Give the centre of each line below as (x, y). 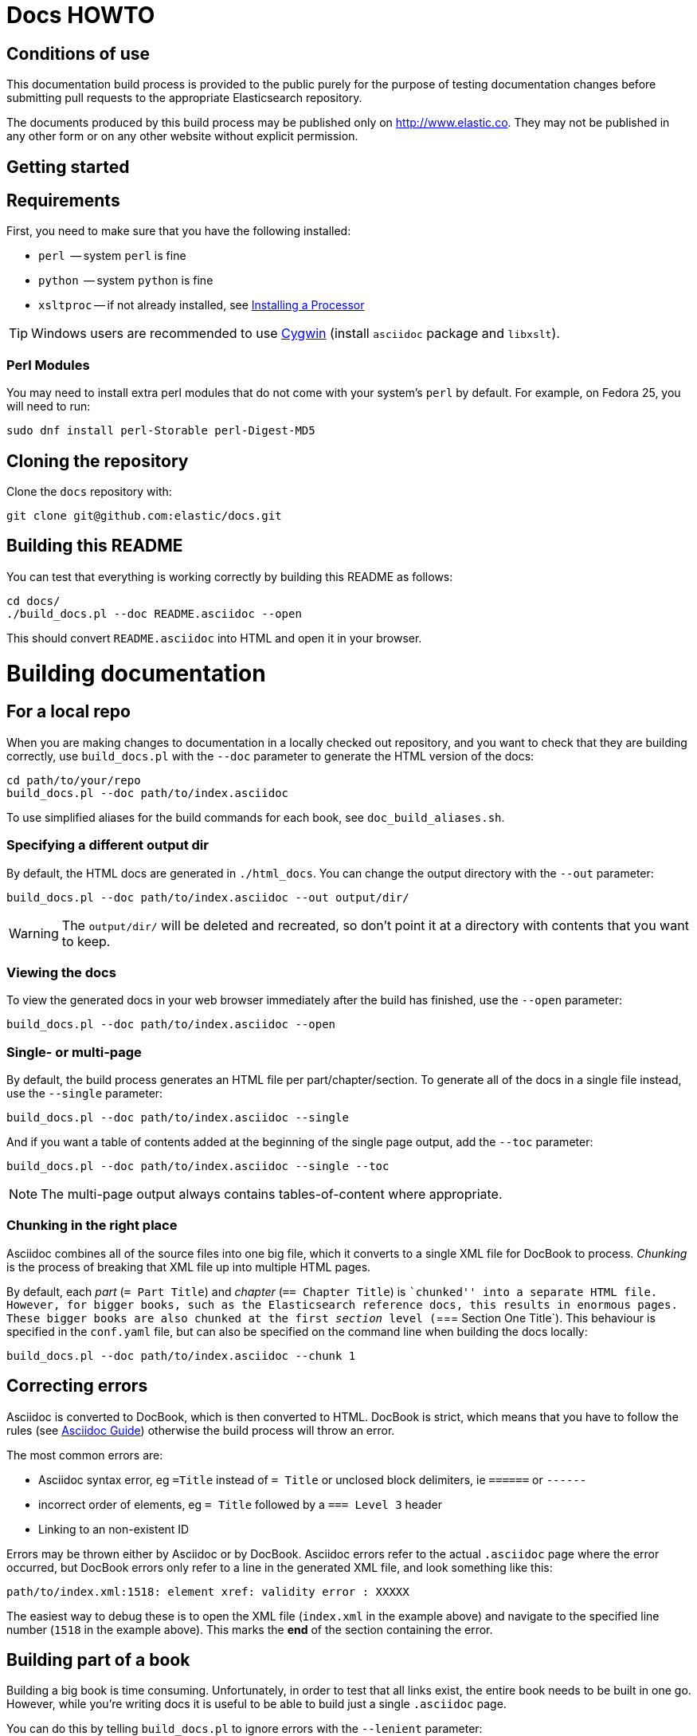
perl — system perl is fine (112, 256)
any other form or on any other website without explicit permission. (182, 136)
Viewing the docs (61, 972)
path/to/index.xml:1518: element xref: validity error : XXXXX (208, 1591)
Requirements (63, 201)
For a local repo (69, 712)
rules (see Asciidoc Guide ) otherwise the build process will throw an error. (201, 1430)
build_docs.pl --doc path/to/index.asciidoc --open (171, 1025)
